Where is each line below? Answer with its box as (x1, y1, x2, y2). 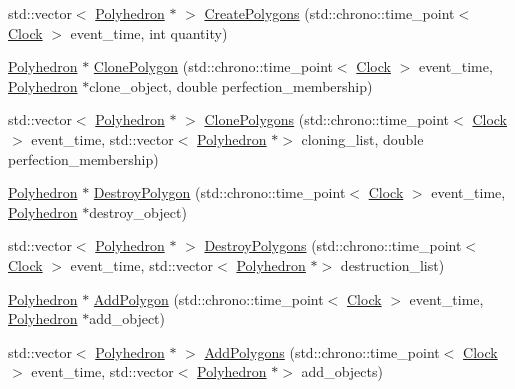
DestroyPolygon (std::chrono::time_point (93, 182, 346, 203)
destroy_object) (89, 201, 187, 222)
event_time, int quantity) (70, 22, 228, 43)
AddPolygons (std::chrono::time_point (204, 341, 440, 362)
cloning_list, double (301, 128, 424, 149)
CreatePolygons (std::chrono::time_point (204, 3, 455, 23)
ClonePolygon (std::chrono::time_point (93, 56, 333, 77)
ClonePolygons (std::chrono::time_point (204, 109, 450, 130)
